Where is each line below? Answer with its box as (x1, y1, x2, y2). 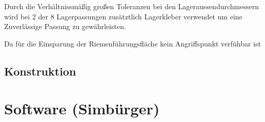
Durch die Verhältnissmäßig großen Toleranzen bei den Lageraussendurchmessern (4, 1, 259, 11)
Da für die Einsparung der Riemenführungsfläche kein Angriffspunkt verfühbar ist (4, 38, 261, 48)
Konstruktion (4, 63, 76, 79)
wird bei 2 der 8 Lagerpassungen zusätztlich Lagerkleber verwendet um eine (4, 11, 242, 21)
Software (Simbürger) (4, 98, 160, 119)
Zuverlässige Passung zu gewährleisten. (4, 21, 126, 32)
